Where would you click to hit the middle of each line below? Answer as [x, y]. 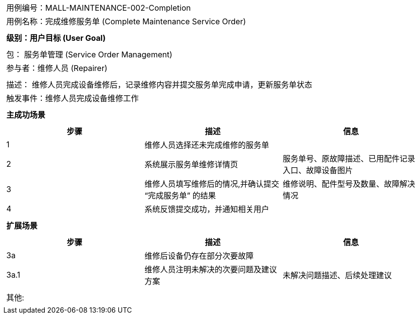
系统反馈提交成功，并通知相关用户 [207, 209]
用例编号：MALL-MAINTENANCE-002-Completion [99, 8]
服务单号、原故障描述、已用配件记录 [349, 159]
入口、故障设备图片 [318, 170]
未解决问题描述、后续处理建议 [337, 275]
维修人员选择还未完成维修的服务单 [207, 145]
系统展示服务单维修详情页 [191, 164]
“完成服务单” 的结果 [180, 195]
